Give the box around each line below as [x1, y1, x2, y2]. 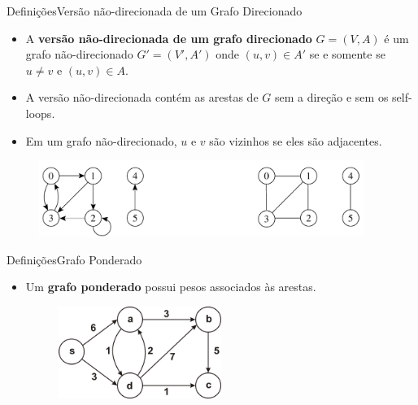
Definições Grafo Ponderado [7, 250, 142, 268]
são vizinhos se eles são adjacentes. [209, 132, 382, 149]
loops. [25, 104, 55, 121]
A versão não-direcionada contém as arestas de [25, 89, 259, 106]
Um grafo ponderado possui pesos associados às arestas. [25, 278, 316, 295]
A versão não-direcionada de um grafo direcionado [25, 29, 312, 46]
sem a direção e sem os [274, 89, 389, 106]
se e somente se [309, 46, 385, 63]
